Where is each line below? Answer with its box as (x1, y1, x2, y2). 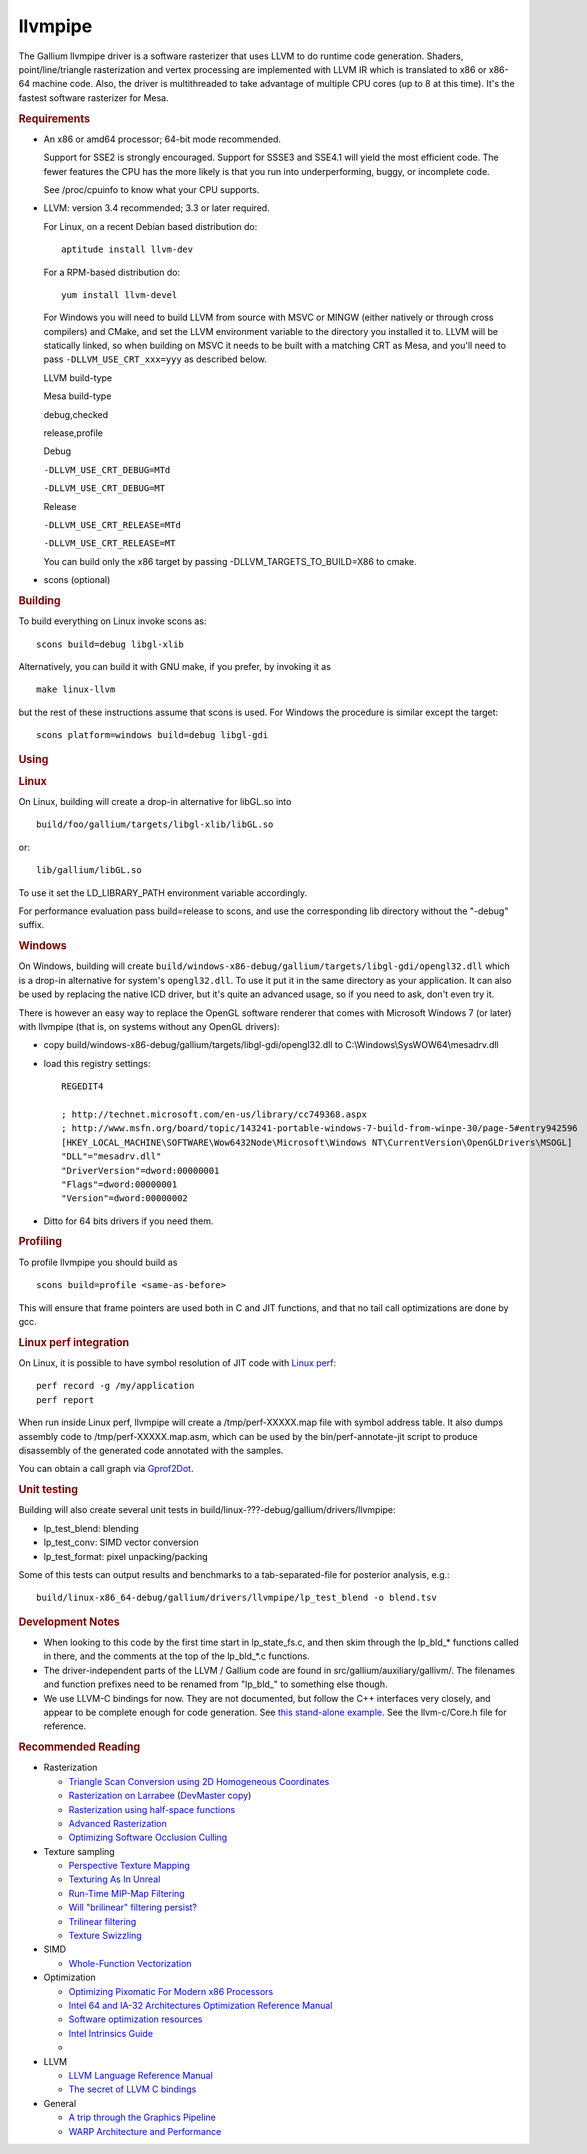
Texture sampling (43, 1845, 115, 1857)
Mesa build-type (43, 390, 112, 402)
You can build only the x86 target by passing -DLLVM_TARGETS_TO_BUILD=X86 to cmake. (43, 555, 417, 567)
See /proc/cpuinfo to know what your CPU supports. (43, 183, 260, 195)
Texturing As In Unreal (68, 1873, 161, 1885)
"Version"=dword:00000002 (61, 1193, 189, 1204)
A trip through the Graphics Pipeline (68, 2111, 217, 2124)
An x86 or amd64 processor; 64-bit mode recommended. (43, 133, 282, 145)
